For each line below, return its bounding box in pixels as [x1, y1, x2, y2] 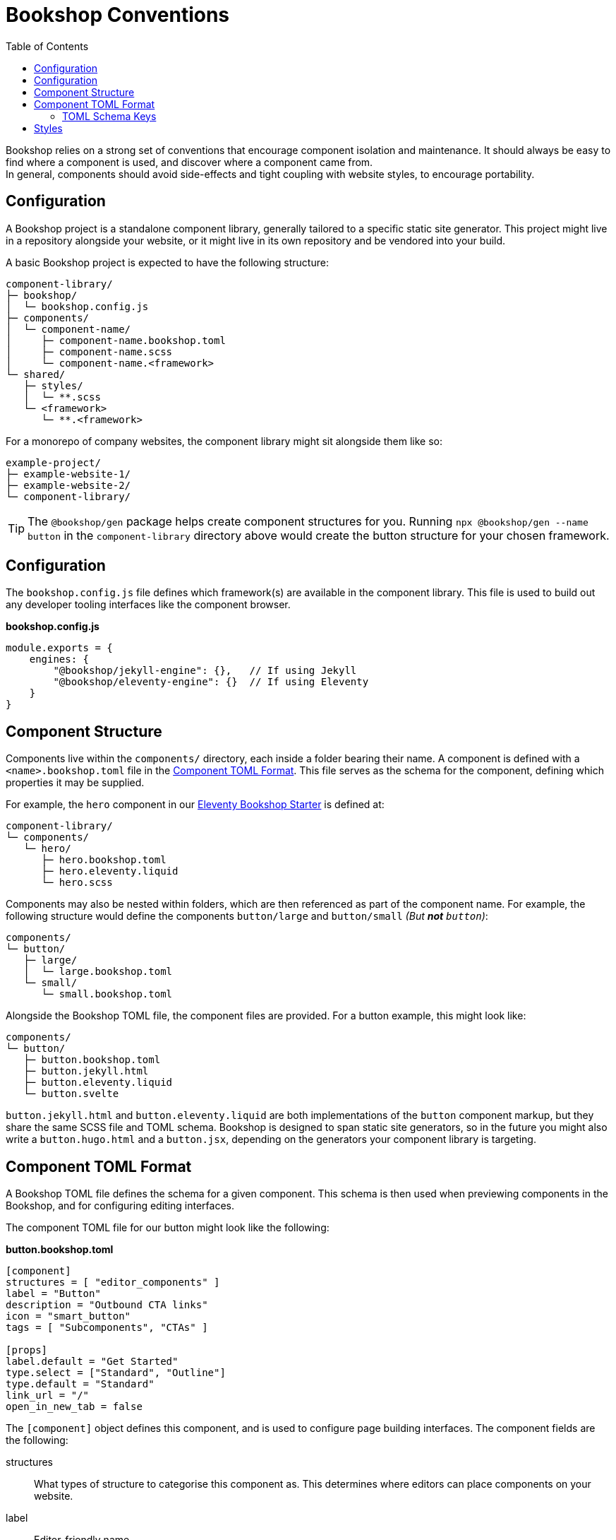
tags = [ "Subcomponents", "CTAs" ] [6, 1322, 208, 1334]
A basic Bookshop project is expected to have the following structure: [6, 256, 329, 268]
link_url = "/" [6, 1390, 90, 1402]
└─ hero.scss [41, 877, 113, 889]
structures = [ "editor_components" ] [6, 1277, 220, 1289]
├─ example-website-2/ [6, 479, 131, 491]
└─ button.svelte [23, 1088, 119, 1100]
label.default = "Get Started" [6, 1356, 179, 1368]
